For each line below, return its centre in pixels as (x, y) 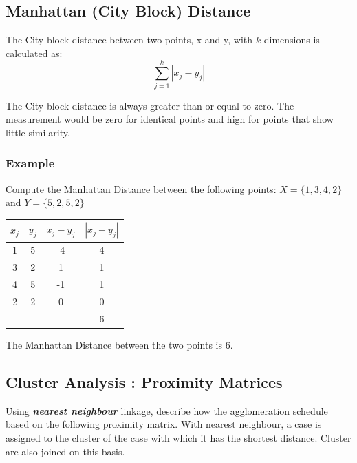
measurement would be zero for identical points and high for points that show (170, 119)
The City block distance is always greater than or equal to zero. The (150, 105)
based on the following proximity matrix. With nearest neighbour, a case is (164, 424)
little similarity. (38, 132)
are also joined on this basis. (65, 451)
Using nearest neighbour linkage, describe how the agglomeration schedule (167, 410)
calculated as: (34, 53)
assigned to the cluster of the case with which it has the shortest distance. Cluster (178, 437)
